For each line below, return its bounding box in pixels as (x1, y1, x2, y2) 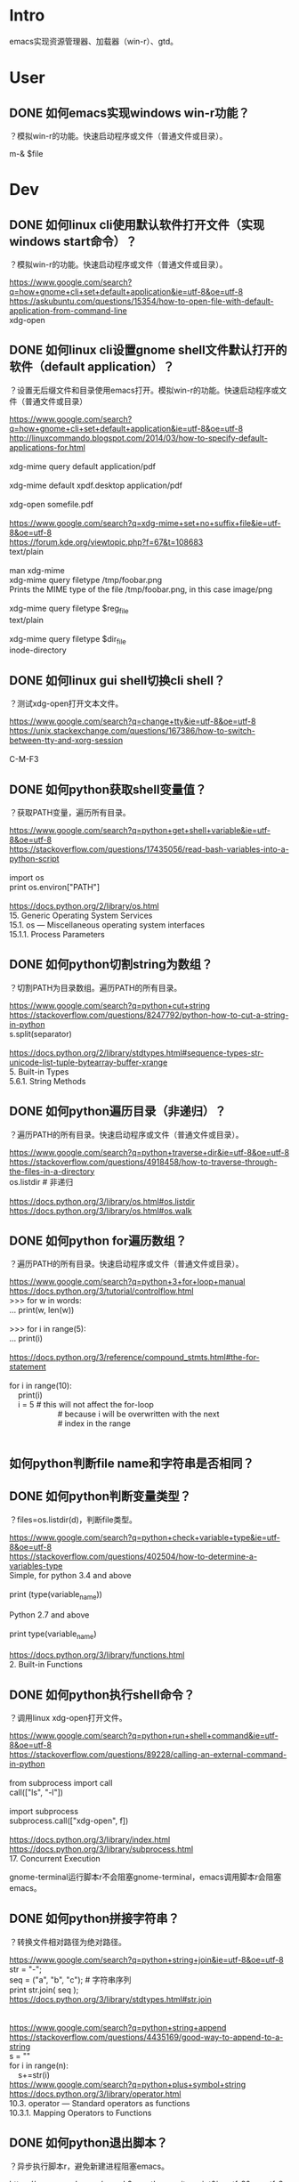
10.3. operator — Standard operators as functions (9, 2097, 190, 2108)
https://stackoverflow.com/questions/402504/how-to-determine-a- (9, 1551, 258, 1561)
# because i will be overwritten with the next (57, 1408, 220, 1420)
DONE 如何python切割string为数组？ (9, 957, 214, 972)
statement (9, 1361, 46, 1372)
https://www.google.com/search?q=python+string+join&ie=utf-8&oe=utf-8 (9, 1954, 284, 1965)
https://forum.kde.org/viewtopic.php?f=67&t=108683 (9, 536, 204, 548)
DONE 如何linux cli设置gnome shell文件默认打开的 (9, 343, 287, 358)
